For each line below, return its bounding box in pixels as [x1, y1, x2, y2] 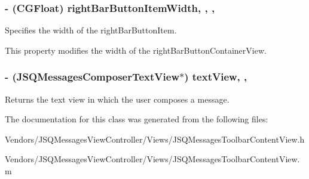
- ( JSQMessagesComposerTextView [5, 69, 179, 84]
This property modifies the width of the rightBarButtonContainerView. [5, 44, 267, 56]
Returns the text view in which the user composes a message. [5, 92, 230, 105]
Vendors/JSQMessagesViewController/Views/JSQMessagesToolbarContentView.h [5, 132, 305, 145]
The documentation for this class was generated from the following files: [5, 113, 268, 125]
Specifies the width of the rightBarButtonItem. [5, 24, 177, 36]
